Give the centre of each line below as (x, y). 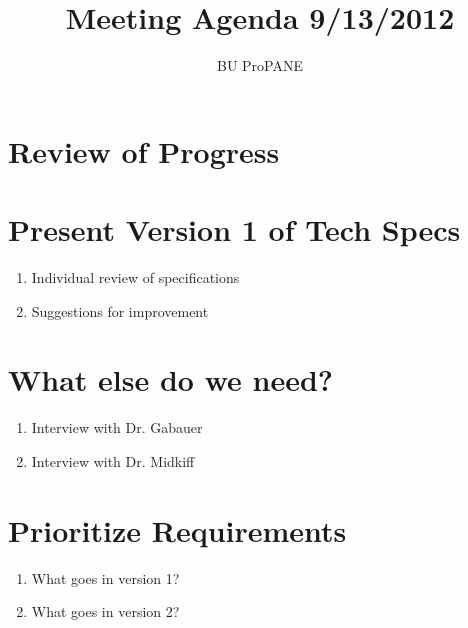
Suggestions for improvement (120, 310)
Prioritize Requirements (177, 529)
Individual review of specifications (135, 277)
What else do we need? (171, 379)
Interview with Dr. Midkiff (113, 460)
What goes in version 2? (105, 611)
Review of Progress (144, 150)
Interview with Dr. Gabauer (117, 427)
